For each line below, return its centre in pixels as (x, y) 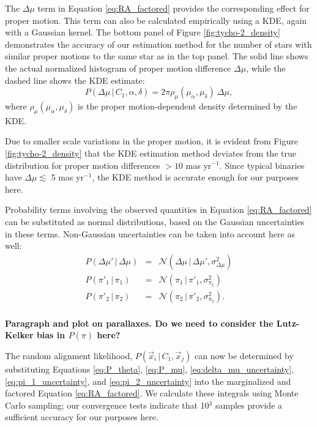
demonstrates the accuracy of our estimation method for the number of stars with (158, 44)
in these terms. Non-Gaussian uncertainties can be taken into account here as (150, 233)
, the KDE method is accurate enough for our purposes (195, 177)
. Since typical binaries (262, 165)
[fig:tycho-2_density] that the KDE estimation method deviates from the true (151, 153)
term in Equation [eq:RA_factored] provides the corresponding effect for (173, 8)
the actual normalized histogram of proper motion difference (118, 68)
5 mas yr (68, 177)
